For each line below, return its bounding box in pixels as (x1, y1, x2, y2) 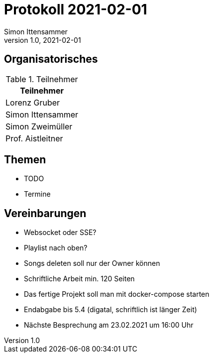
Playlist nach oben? (24, 243, 88, 252)
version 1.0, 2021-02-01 (4, 35, 81, 44)
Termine (24, 190, 51, 199)
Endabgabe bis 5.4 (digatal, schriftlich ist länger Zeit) (24, 305, 197, 314)
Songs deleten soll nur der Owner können (24, 259, 160, 268)
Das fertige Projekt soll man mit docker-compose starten (24, 290, 210, 299)
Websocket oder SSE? (24, 228, 97, 237)
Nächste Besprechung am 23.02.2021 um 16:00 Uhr (24, 321, 194, 330)
